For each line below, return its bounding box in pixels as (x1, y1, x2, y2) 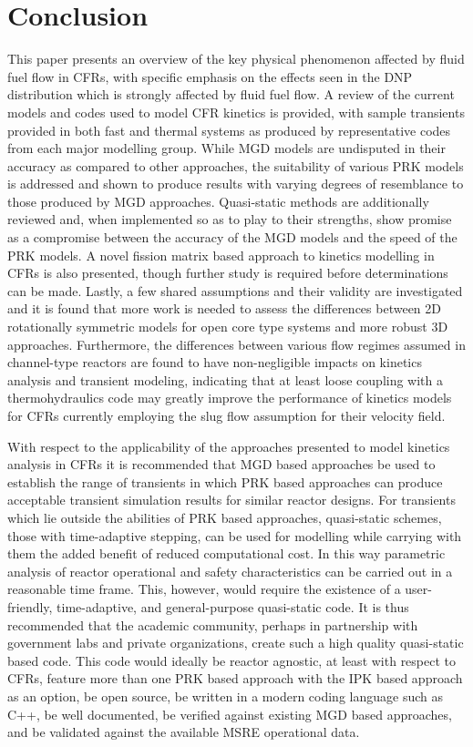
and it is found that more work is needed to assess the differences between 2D (7, 299, 441, 318)
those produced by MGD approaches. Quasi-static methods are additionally (7, 191, 429, 210)
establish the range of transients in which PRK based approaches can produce (7, 472, 443, 491)
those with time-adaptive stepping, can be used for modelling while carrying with (7, 526, 462, 545)
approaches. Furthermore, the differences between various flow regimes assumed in (7, 334, 466, 353)
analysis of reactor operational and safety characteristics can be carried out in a (7, 561, 453, 580)
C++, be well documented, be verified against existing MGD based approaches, (7, 704, 452, 723)
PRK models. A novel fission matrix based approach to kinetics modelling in (7, 245, 435, 264)
